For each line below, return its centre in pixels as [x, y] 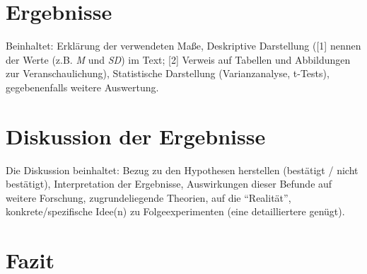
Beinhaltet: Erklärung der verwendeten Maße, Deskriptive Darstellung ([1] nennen [183, 46]
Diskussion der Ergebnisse [136, 136]
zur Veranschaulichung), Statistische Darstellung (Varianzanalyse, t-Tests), [168, 73]
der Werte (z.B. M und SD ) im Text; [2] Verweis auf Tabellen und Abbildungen [178, 59]
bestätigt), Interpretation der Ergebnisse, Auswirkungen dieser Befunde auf [169, 184]
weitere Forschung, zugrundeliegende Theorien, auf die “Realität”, [148, 197]
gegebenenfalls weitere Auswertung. [82, 87]
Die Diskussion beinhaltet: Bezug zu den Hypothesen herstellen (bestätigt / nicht [182, 170]
